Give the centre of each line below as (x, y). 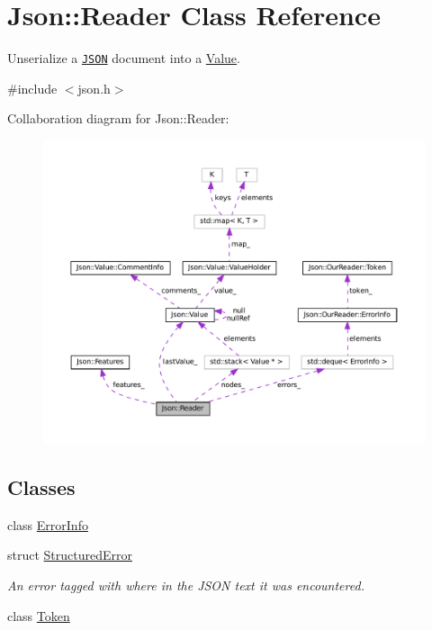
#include (32, 88)
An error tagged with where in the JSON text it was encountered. (186, 585)
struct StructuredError (70, 555)
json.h (94, 88)
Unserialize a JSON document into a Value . (124, 58)
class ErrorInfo (48, 524)
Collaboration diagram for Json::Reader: (118, 118)
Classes (41, 487)
